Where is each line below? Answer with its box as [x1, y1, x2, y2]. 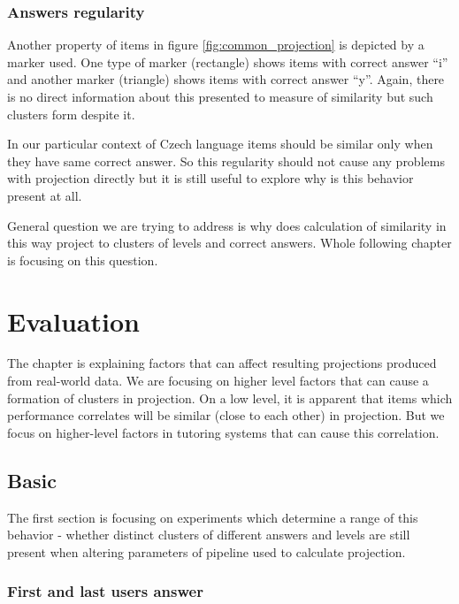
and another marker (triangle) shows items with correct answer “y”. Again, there [7, 70, 445, 88]
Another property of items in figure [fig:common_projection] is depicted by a [7, 35, 425, 54]
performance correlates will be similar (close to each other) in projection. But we [7, 406, 445, 424]
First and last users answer [7, 580, 203, 602]
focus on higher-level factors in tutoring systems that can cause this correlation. [7, 423, 440, 441]
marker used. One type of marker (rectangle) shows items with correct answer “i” [7, 52, 448, 71]
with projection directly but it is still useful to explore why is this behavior [7, 169, 414, 187]
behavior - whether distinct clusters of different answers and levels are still [7, 525, 410, 544]
